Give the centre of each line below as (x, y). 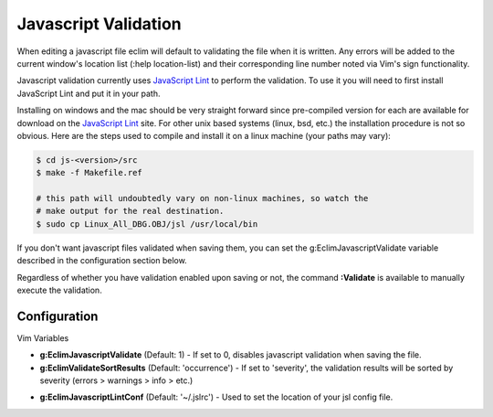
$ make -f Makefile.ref (89, 173)
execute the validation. (59, 290)
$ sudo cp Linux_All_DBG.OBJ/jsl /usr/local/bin (147, 224)
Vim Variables (43, 337)
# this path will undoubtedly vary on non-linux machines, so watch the (202, 198)
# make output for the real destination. (130, 211)
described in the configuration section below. (102, 261)
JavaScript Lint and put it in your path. (89, 93)
